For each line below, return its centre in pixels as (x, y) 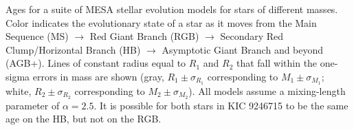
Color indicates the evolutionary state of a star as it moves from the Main (161, 22)
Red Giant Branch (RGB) (144, 36)
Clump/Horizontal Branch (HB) (73, 49)
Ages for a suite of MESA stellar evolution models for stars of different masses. (172, 9)
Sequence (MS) (37, 36)
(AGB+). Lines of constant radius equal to (96, 63)
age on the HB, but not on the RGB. (84, 119)
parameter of (33, 105)
